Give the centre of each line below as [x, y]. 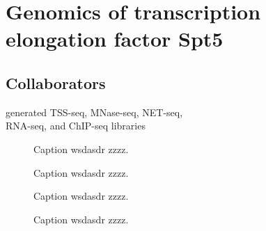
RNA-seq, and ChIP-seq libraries [76, 126]
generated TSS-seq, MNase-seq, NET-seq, [94, 112]
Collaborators [56, 82]
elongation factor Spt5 [115, 39]
